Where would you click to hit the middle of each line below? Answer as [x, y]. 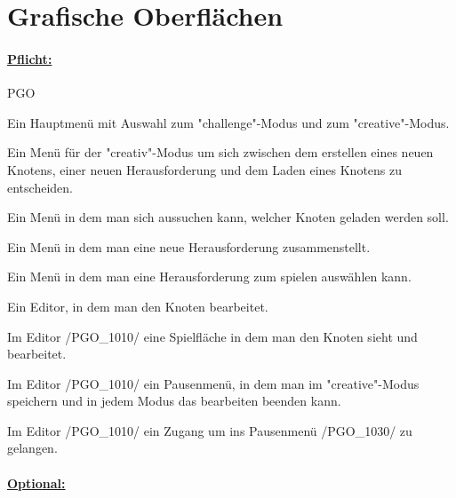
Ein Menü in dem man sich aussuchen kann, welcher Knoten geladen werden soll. [228, 217]
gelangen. [32, 448]
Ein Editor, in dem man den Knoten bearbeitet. [138, 306]
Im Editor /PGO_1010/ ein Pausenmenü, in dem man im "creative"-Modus [213, 383]
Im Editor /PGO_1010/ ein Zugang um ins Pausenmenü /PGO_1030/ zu [210, 430]
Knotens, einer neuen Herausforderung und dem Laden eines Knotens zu [205, 169]
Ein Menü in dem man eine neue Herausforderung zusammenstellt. [189, 246]
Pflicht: [30, 58]
